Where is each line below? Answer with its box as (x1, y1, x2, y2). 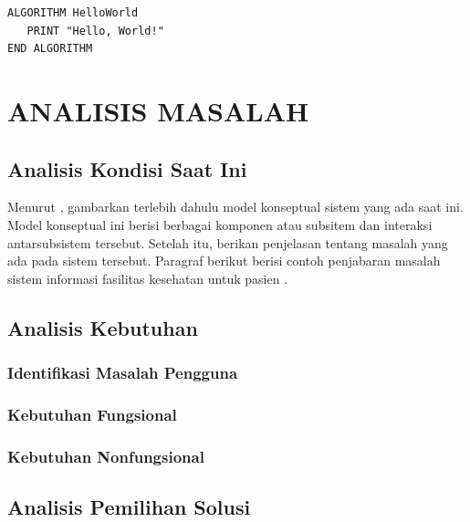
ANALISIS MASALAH (7, 91, 309, 129)
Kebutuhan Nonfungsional (7, 444, 204, 467)
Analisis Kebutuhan (7, 313, 198, 341)
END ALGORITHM (7, 42, 93, 56)
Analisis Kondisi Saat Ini (7, 154, 247, 183)
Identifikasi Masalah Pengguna (7, 361, 238, 384)
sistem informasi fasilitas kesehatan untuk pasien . (7, 268, 288, 287)
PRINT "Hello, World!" (26, 24, 164, 37)
